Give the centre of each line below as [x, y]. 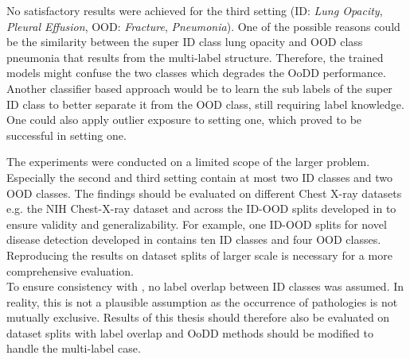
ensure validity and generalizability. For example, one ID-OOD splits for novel [197, 224]
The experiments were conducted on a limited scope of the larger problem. [188, 162]
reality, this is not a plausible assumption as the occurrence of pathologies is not [202, 301]
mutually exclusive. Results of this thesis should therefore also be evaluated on [198, 317]
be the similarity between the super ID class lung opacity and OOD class [185, 42]
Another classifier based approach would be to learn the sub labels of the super [199, 88]
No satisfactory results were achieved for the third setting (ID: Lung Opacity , [195, 10]
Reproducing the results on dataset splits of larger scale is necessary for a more [199, 255]
